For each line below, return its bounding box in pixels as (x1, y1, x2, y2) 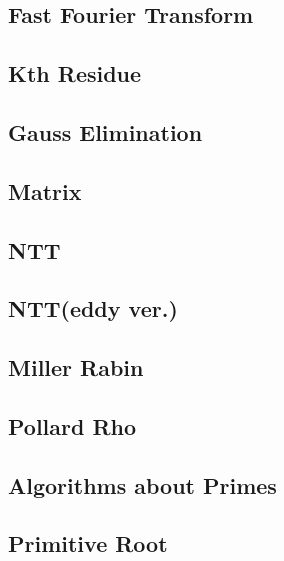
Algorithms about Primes (8, 469, 277, 500)
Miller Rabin (8, 352, 144, 383)
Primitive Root (8, 528, 168, 559)
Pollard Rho (8, 410, 137, 441)
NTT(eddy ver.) (8, 293, 178, 324)
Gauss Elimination (8, 116, 203, 147)
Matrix (8, 175, 82, 206)
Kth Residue (8, 58, 142, 89)
